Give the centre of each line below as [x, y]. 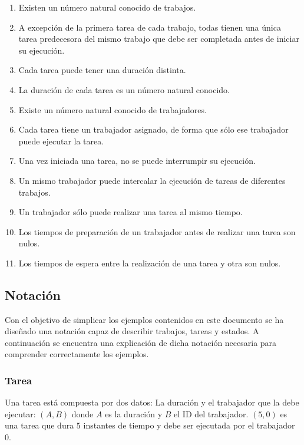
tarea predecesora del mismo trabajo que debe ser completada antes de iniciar [159, 39]
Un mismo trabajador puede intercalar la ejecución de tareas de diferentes [152, 180]
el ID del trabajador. [211, 413]
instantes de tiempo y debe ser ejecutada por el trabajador [189, 425]
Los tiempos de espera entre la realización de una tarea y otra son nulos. [150, 263]
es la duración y [134, 413]
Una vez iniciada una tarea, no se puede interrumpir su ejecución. [137, 161]
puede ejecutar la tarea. [61, 141]
